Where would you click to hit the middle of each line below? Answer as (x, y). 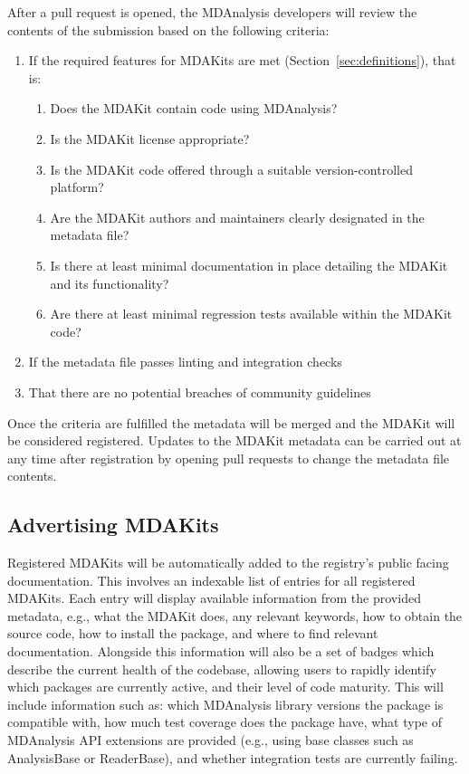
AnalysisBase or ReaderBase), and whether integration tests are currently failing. (233, 757)
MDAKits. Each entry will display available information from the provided (214, 598)
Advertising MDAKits (113, 525)
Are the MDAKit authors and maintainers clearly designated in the (237, 217)
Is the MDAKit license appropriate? (150, 138)
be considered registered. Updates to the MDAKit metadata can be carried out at (234, 440)
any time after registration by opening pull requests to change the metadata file (229, 458)
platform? (77, 187)
